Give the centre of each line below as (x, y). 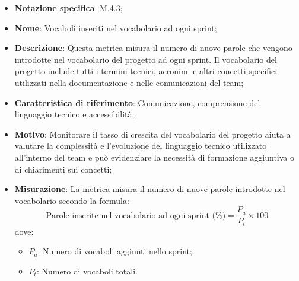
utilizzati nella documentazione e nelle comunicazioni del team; (129, 82)
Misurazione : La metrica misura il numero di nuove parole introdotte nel (150, 189)
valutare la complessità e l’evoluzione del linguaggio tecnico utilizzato (141, 146)
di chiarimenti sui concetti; (63, 169)
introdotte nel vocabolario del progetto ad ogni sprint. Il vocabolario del (146, 59)
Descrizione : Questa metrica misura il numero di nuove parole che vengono (153, 48)
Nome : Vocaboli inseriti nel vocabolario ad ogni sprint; (116, 28)
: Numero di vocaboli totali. (87, 271)
